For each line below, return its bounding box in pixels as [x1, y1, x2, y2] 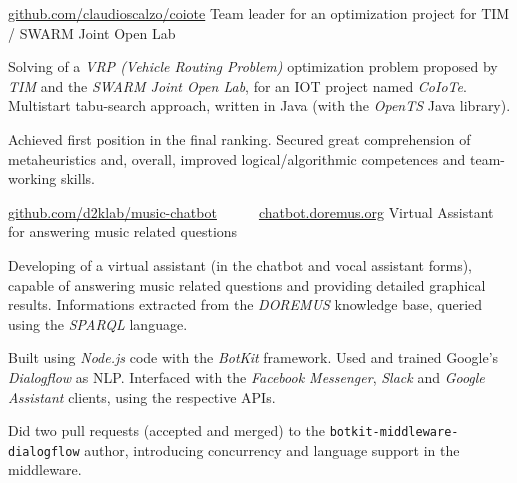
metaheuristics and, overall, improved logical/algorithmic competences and [8, 148, 466, 169]
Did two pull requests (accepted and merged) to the [8, 420, 325, 441]
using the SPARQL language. [8, 313, 188, 334]
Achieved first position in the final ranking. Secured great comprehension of [8, 128, 471, 149]
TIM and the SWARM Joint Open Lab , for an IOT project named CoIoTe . [8, 75, 467, 96]
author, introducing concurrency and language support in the [84, 439, 460, 460]
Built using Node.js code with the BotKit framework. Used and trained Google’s [8, 347, 499, 368]
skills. [60, 168, 95, 189]
